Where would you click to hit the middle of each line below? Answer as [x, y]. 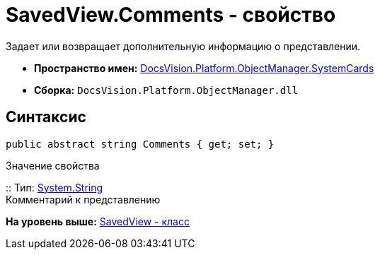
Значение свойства [53, 165]
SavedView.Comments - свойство [171, 15]
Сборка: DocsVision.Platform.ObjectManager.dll [166, 90]
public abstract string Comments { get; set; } [140, 144]
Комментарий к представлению [83, 199]
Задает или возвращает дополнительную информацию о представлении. [183, 46]
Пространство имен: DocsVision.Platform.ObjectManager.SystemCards [204, 68]
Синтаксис [46, 117]
